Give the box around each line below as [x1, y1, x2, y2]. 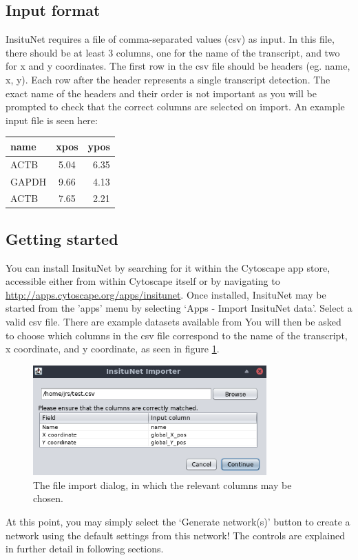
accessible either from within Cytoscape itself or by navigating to [6, 274, 280, 288]
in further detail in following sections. [6, 541, 164, 556]
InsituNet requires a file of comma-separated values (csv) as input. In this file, [6, 32, 335, 46]
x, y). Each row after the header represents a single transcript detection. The [6, 72, 330, 86]
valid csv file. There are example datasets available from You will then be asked [6, 314, 341, 329]
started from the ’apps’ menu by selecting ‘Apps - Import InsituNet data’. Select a [6, 301, 352, 315]
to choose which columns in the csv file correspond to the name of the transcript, [6, 328, 348, 342]
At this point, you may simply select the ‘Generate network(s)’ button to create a [6, 514, 350, 529]
